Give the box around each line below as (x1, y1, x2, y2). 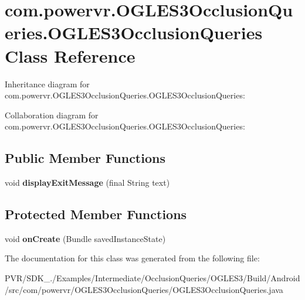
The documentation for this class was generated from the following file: (5, 252, 260, 264)
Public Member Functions (5, 149, 165, 167)
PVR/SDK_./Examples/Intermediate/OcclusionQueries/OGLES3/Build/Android (5, 272, 300, 284)
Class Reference (5, 43, 135, 67)
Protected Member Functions (5, 205, 187, 223)
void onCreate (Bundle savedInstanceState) (5, 232, 166, 244)
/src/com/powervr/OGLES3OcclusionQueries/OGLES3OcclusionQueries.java (5, 283, 283, 295)
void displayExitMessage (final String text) (5, 176, 170, 189)
